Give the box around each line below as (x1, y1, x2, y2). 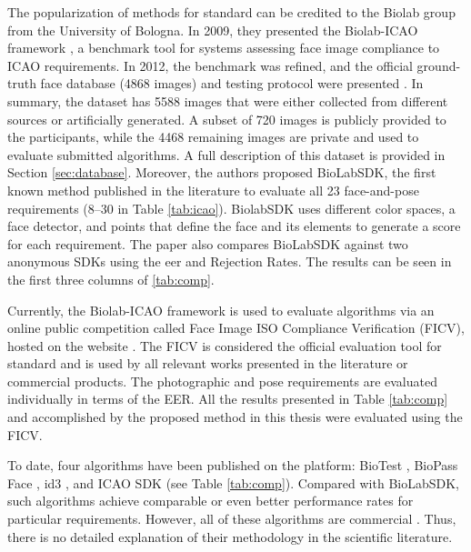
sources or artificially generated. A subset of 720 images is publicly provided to (7, 109, 446, 128)
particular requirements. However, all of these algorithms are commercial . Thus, (7, 509, 456, 528)
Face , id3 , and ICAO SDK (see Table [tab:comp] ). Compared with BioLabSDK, (7, 473, 459, 492)
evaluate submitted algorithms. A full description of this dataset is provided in (7, 145, 446, 164)
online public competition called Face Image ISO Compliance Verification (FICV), (7, 318, 465, 337)
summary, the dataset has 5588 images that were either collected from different (7, 91, 448, 110)
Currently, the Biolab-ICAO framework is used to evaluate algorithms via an (7, 300, 435, 319)
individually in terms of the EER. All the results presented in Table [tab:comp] (7, 389, 448, 408)
